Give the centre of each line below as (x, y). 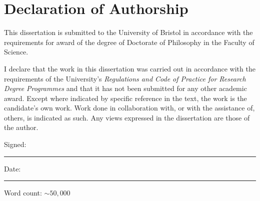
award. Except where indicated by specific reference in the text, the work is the (125, 98)
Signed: (15, 144)
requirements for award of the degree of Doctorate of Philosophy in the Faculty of (129, 42)
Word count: (23, 193)
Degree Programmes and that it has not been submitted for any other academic (125, 88)
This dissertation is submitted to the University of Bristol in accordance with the (128, 32)
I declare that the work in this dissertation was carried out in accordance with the (130, 68)
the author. (21, 127)
